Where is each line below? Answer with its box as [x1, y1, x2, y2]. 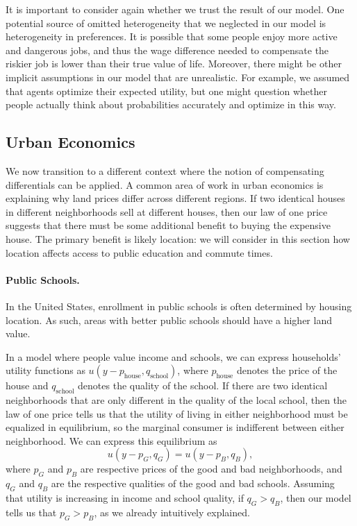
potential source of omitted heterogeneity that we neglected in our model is [6, 15, 326, 30]
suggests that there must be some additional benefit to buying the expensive [6, 218, 331, 232]
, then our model [280, 491, 351, 505]
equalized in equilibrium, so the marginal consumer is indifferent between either [6, 420, 344, 434]
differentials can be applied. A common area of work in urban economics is [6, 177, 324, 192]
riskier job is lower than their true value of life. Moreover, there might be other [6, 56, 342, 71]
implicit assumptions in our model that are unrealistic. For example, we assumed [6, 69, 350, 84]
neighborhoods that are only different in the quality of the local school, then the [6, 393, 347, 407]
